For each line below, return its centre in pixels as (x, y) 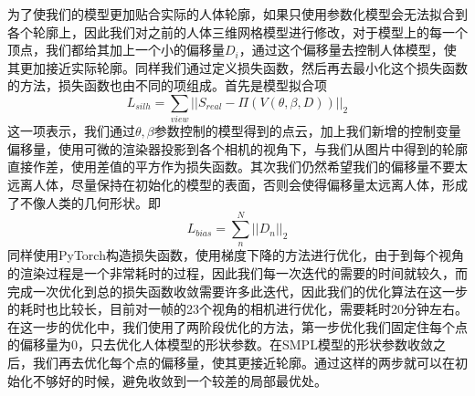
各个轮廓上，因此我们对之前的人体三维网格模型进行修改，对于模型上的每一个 (237, 31)
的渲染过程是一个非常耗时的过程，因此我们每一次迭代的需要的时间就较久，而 (237, 273)
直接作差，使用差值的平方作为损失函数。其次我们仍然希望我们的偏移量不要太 (237, 167)
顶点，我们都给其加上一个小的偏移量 (116, 50)
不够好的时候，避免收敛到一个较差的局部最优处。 (179, 380)
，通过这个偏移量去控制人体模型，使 (348, 50)
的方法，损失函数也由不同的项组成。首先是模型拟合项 (167, 85)
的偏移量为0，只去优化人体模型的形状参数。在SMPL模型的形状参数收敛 (220, 344)
